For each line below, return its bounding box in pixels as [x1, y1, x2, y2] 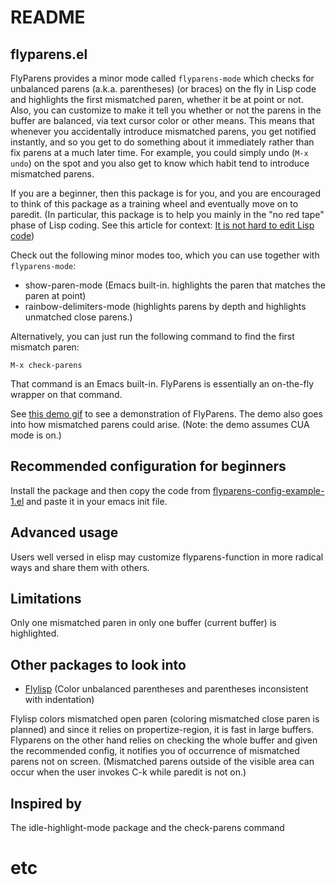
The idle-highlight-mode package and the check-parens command [10, 822, 285, 834]
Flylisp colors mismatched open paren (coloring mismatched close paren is [10, 713, 320, 725]
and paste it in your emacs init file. [26, 495, 168, 507]
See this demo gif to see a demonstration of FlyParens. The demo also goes [10, 408, 323, 420]
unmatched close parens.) [24, 311, 133, 323]
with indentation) [24, 694, 95, 706]
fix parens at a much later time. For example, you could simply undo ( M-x [10, 147, 309, 158]
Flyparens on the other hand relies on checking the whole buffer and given [10, 734, 318, 746]
